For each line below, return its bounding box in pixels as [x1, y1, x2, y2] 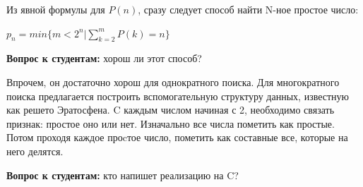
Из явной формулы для [6, 2, 105, 16]
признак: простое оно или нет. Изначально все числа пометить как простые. [6, 116, 335, 131]
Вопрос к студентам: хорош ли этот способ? [6, 51, 202, 66]
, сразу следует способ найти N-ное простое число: [138, 2, 359, 16]
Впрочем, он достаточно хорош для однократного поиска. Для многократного [6, 74, 340, 89]
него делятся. [6, 143, 64, 158]
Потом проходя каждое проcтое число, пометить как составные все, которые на [6, 130, 348, 145]
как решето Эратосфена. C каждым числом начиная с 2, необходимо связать [6, 102, 335, 117]
